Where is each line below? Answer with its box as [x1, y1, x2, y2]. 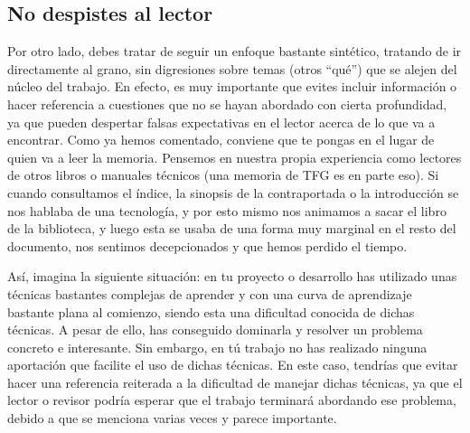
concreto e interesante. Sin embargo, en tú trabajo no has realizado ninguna [7, 337, 428, 356]
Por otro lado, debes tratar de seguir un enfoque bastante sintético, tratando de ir [7, 42, 462, 61]
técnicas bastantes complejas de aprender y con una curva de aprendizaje [7, 284, 412, 303]
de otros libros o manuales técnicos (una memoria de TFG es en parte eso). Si [7, 165, 439, 184]
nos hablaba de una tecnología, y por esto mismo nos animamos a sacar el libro [7, 201, 446, 220]
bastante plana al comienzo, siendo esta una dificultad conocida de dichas [7, 302, 415, 321]
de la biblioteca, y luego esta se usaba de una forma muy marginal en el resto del [7, 219, 456, 238]
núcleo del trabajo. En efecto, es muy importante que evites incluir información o [7, 77, 457, 96]
